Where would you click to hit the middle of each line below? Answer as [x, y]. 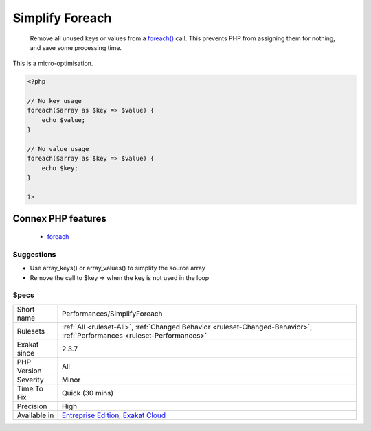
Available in [35, 415]
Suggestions [34, 254]
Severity [30, 380]
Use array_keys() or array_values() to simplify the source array [117, 268]
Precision [32, 406]
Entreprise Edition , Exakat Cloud [114, 415]
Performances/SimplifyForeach [112, 314]
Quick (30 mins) [88, 393]
